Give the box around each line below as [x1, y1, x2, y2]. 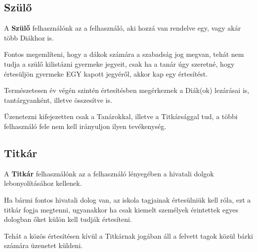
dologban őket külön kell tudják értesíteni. [4, 214, 132, 224]
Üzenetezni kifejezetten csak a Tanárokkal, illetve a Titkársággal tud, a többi [4, 111, 238, 122]
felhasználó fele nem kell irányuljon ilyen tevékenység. [4, 121, 167, 131]
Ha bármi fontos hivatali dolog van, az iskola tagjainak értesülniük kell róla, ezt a [4, 194, 251, 205]
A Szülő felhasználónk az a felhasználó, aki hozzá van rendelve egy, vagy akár [4, 23, 241, 33]
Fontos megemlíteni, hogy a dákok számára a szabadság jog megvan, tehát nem [4, 49, 244, 59]
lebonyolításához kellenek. [4, 178, 82, 188]
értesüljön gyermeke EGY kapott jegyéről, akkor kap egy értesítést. [4, 68, 208, 79]
